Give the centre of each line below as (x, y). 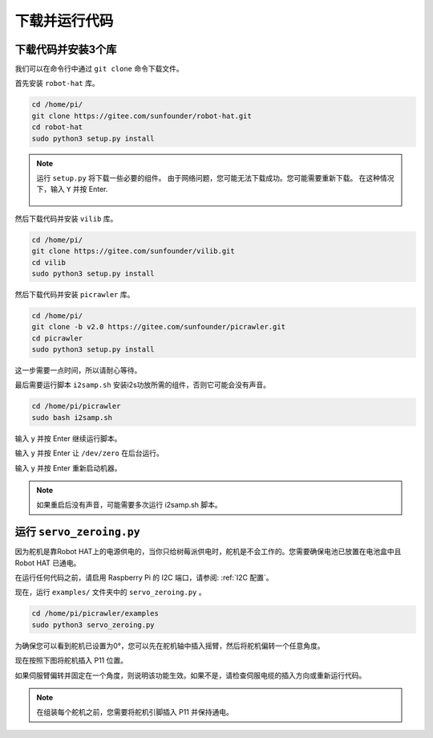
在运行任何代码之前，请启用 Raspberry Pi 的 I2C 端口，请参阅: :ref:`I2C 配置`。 (144, 577)
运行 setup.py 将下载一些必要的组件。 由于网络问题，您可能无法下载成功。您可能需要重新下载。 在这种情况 (215, 177)
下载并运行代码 (64, 21)
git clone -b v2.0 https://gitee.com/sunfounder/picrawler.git (159, 327)
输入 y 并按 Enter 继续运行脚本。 (68, 438)
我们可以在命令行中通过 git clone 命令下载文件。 (99, 69)
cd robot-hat (57, 127)
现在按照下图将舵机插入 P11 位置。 (71, 661)
